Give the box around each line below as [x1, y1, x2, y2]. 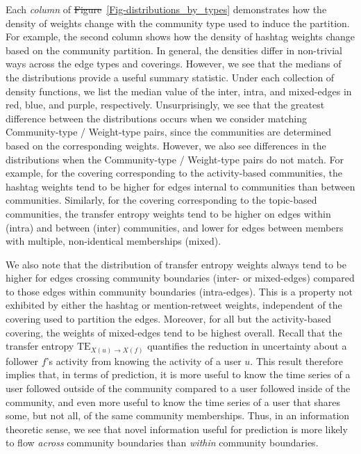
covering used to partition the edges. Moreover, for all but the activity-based [6, 311, 332, 326]
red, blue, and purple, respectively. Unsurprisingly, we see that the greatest [6, 97, 325, 112]
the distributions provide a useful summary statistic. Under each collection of [6, 70, 335, 84]
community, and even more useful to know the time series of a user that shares [6, 394, 341, 409]
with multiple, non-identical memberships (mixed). [6, 234, 221, 248]
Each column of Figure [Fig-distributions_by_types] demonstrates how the [6, 2, 327, 16]
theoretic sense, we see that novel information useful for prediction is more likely [6, 421, 348, 436]
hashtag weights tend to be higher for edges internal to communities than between [6, 179, 355, 193]
